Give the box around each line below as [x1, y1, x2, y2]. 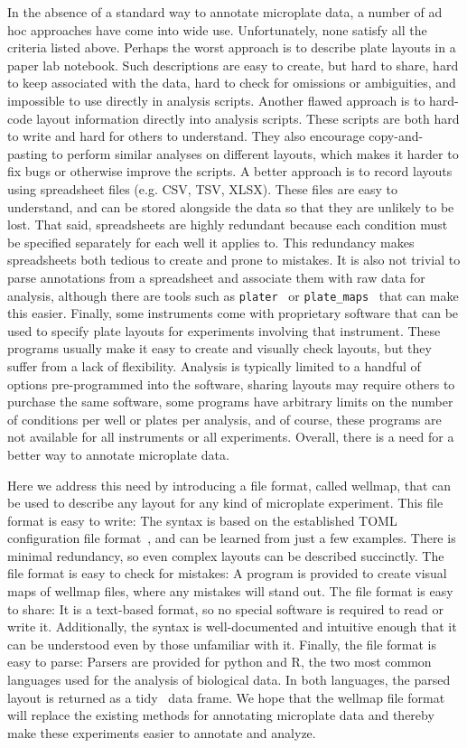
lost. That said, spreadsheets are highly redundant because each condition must [7, 215, 448, 234]
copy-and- [369, 126, 424, 145]
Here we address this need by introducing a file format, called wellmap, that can [7, 475, 452, 494]
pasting [7, 144, 48, 163]
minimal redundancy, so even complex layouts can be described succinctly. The [7, 546, 444, 565]
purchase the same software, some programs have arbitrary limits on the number [7, 392, 453, 411]
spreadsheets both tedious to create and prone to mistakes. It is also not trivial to [7, 250, 461, 269]
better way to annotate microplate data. [7, 444, 229, 463]
